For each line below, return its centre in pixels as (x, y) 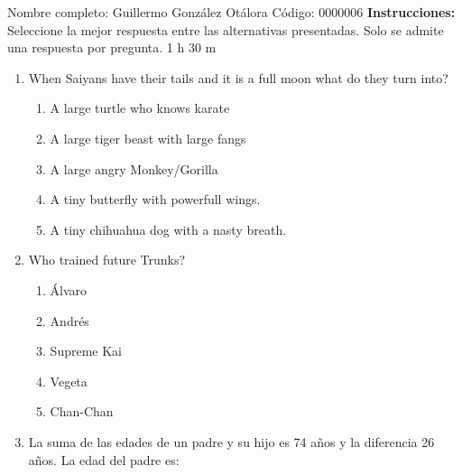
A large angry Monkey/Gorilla (134, 168)
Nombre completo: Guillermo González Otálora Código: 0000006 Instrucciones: (231, 12)
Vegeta (69, 381)
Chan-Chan (82, 411)
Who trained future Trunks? (107, 260)
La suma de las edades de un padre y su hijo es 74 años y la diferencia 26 (231, 441)
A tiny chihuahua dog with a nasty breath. (168, 229)
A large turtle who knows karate (140, 108)
